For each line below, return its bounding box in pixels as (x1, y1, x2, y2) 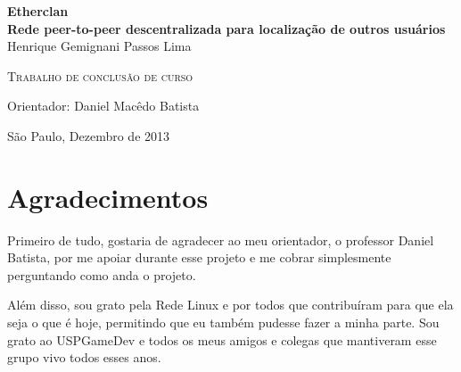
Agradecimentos (7, 178, 209, 215)
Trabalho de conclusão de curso (7, 66, 193, 85)
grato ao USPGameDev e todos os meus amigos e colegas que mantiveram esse (7, 330, 437, 349)
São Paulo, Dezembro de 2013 (7, 126, 170, 145)
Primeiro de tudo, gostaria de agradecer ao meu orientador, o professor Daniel (7, 230, 434, 249)
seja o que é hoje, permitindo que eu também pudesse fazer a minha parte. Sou (7, 313, 440, 332)
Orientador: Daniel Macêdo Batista (7, 96, 200, 115)
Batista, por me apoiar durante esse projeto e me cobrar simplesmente (7, 248, 391, 267)
